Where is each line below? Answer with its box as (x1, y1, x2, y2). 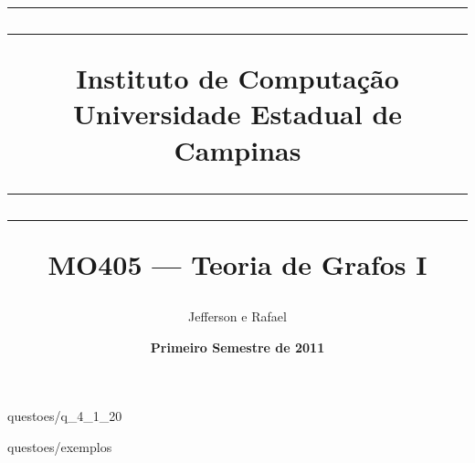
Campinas (174, 131, 301, 168)
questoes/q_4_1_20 (7, 406, 122, 426)
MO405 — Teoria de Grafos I (47, 245, 427, 282)
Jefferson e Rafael (188, 306, 287, 325)
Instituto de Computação (76, 59, 399, 97)
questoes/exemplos (7, 437, 112, 456)
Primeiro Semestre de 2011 (150, 337, 325, 356)
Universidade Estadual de (72, 95, 403, 132)
